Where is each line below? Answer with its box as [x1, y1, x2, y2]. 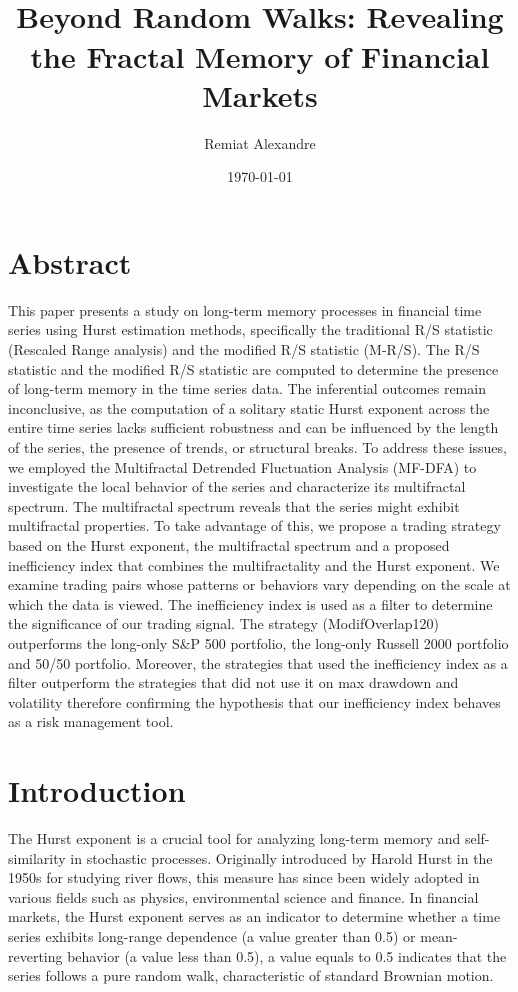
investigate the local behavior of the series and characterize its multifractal [8, 476, 466, 497]
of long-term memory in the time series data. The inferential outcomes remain [8, 378, 486, 399]
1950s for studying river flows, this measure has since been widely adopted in [8, 867, 480, 888]
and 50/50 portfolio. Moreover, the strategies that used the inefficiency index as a [8, 652, 508, 673]
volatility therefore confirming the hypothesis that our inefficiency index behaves [8, 691, 501, 712]
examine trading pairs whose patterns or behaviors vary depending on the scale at [8, 574, 511, 595]
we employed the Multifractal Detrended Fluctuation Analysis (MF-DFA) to [8, 456, 477, 477]
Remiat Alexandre [204, 132, 316, 153]
